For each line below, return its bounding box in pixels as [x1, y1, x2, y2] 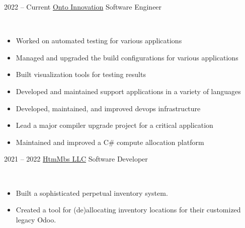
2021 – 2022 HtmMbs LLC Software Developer [4, 154, 148, 164]
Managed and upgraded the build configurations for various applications [16, 52, 238, 62]
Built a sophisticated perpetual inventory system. [16, 187, 168, 198]
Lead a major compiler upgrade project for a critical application [16, 120, 213, 130]
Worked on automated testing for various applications [16, 35, 182, 46]
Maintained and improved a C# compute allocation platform [16, 136, 204, 147]
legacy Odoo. [16, 214, 56, 224]
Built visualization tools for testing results [16, 69, 146, 80]
